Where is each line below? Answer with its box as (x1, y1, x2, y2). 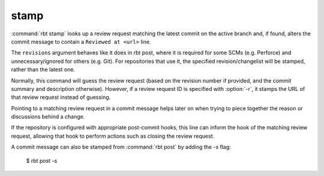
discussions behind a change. (11, 113, 85, 120)
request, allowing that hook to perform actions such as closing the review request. (11, 132, 215, 139)
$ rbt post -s (26, 157, 58, 164)
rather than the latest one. (11, 66, 75, 73)
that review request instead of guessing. (11, 93, 111, 101)
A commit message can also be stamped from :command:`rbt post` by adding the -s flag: (11, 144, 231, 151)
